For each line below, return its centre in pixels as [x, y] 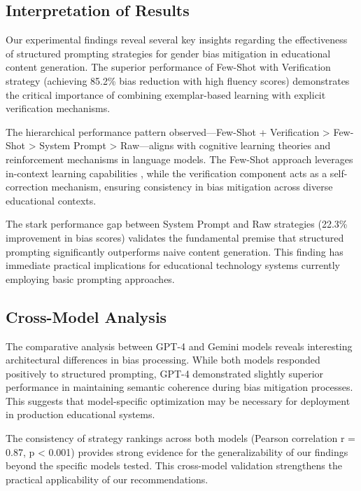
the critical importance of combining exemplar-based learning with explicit [166, 94]
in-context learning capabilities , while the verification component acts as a [167, 173]
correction [27, 187]
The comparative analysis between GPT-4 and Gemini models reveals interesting [179, 346]
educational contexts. [51, 200]
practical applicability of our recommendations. [107, 479]
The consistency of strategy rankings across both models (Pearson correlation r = [181, 438]
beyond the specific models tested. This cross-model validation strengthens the [174, 465]
